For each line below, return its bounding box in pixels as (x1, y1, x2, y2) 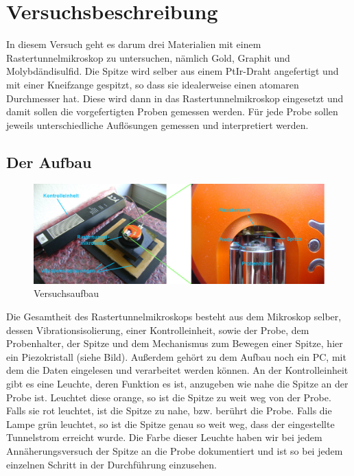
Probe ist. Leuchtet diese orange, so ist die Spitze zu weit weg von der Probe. (6, 390, 331, 404)
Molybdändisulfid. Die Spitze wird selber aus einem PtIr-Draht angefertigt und (6, 64, 339, 78)
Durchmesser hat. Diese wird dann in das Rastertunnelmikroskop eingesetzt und (6, 91, 344, 105)
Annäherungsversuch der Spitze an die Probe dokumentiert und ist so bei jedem (6, 443, 343, 457)
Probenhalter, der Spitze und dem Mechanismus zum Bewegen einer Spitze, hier (6, 336, 343, 350)
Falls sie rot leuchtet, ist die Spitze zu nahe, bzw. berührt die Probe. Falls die (6, 403, 332, 418)
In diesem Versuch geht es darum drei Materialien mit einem (6, 37, 261, 51)
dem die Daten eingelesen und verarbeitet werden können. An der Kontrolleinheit (6, 363, 349, 377)
